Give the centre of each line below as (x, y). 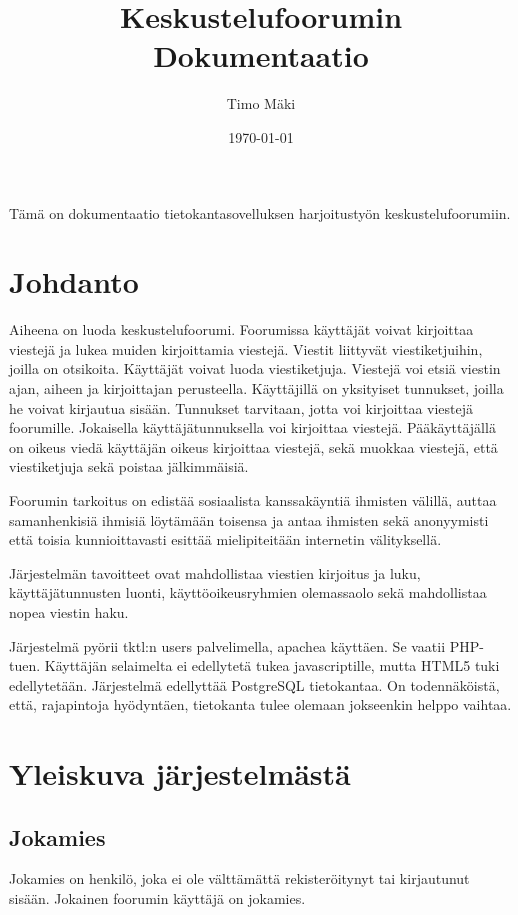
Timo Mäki (261, 103)
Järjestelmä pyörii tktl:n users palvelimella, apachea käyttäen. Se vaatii (227, 645)
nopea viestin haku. (69, 611)
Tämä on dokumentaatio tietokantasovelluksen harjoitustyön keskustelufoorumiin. (260, 212)
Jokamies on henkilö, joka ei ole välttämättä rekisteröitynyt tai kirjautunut (239, 878)
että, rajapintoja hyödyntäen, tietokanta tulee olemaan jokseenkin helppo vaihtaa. (260, 704)
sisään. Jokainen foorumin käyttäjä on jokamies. (157, 898)
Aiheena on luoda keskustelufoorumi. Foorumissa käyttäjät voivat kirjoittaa (241, 329)
